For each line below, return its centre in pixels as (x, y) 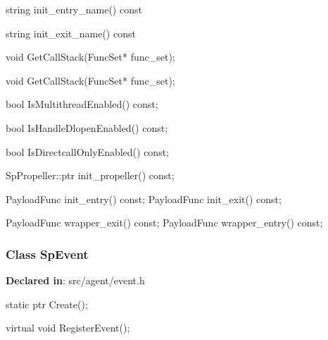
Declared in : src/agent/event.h (75, 280)
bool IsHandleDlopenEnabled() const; (87, 127)
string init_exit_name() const (71, 33)
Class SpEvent (47, 254)
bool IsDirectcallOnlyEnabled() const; (88, 151)
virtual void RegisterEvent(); (68, 328)
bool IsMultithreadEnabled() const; (82, 104)
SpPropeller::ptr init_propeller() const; (90, 175)
